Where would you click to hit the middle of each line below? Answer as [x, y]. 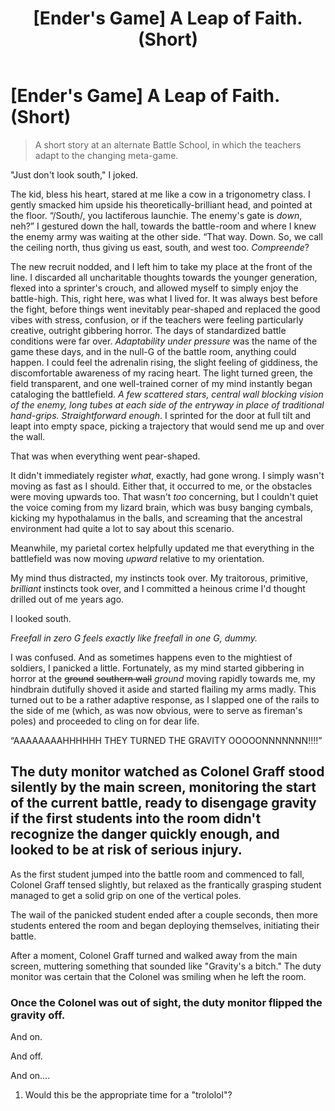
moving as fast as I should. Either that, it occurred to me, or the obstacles [161, 486]
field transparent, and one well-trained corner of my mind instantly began [161, 383]
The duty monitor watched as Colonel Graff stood [167, 772]
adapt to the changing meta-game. [106, 155]
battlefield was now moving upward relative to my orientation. [137, 558]
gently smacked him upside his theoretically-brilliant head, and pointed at [161, 204]
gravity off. [38, 1015]
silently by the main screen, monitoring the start [163, 787]
